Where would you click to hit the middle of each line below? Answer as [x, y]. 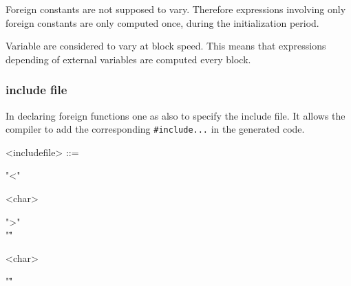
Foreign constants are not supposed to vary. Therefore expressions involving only [176, 9]
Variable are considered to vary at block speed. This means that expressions [166, 46]
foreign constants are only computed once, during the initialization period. [162, 22]
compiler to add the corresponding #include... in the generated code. [155, 129]
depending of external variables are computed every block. [128, 59]
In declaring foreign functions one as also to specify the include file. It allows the [175, 115]
